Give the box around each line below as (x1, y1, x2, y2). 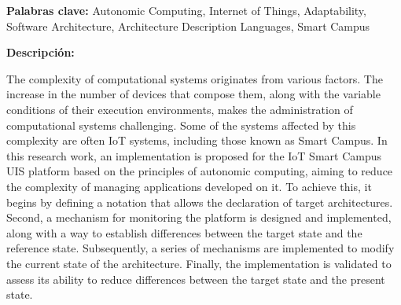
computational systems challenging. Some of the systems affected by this (6, 116, 356, 133)
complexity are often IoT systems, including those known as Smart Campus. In (6, 132, 388, 149)
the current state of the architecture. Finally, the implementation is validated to (6, 255, 392, 271)
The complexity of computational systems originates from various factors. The (6, 70, 383, 86)
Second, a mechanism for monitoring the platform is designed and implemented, (6, 209, 392, 226)
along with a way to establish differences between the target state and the (6, 224, 362, 241)
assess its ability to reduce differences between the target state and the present (6, 270, 385, 287)
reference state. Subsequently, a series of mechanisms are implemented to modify (6, 240, 395, 256)
